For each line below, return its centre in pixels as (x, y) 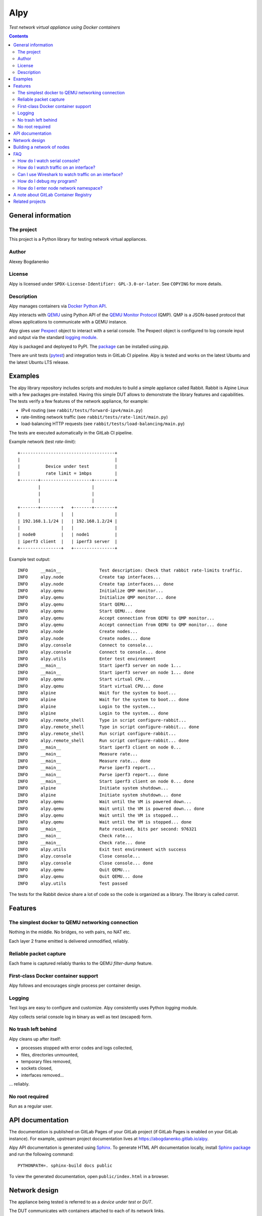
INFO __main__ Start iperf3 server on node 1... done (106, 672)
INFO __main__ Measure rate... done (84, 761)
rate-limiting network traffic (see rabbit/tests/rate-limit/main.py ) (95, 417)
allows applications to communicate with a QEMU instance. (68, 322)
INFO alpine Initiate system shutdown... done (99, 795)
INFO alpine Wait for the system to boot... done (103, 700)
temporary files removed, (46, 1061)
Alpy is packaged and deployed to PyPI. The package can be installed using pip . (89, 346)
